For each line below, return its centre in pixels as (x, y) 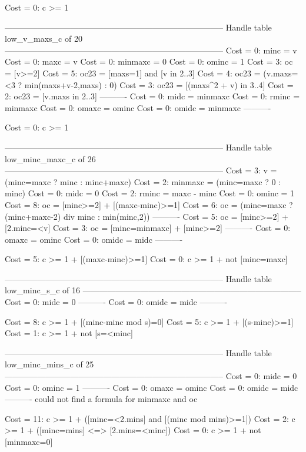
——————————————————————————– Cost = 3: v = (141, 170)
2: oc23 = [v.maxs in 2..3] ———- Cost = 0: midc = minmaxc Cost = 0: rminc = (152, 96)
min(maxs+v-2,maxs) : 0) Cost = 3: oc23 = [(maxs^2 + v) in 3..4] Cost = (159, 84)
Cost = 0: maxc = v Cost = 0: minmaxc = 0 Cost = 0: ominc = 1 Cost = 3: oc (149, 61)
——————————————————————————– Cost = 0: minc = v (151, 50)
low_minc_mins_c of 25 (49, 364)
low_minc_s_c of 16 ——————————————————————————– (153, 290)
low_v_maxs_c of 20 (44, 38)
